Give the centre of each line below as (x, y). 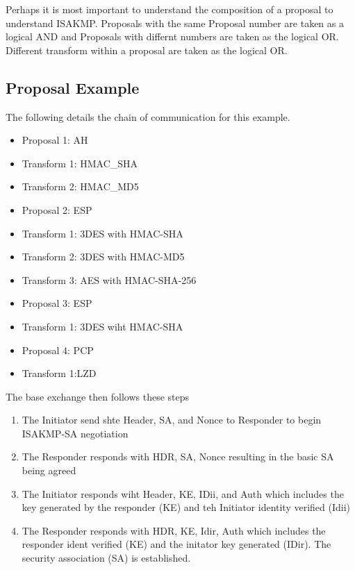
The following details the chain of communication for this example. (148, 116)
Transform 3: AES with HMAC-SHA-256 (109, 279)
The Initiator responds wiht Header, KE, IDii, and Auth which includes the (183, 493)
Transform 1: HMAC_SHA (80, 163)
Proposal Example (73, 87)
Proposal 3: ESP (57, 303)
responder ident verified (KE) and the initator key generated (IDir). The (176, 544)
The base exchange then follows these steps (97, 396)
